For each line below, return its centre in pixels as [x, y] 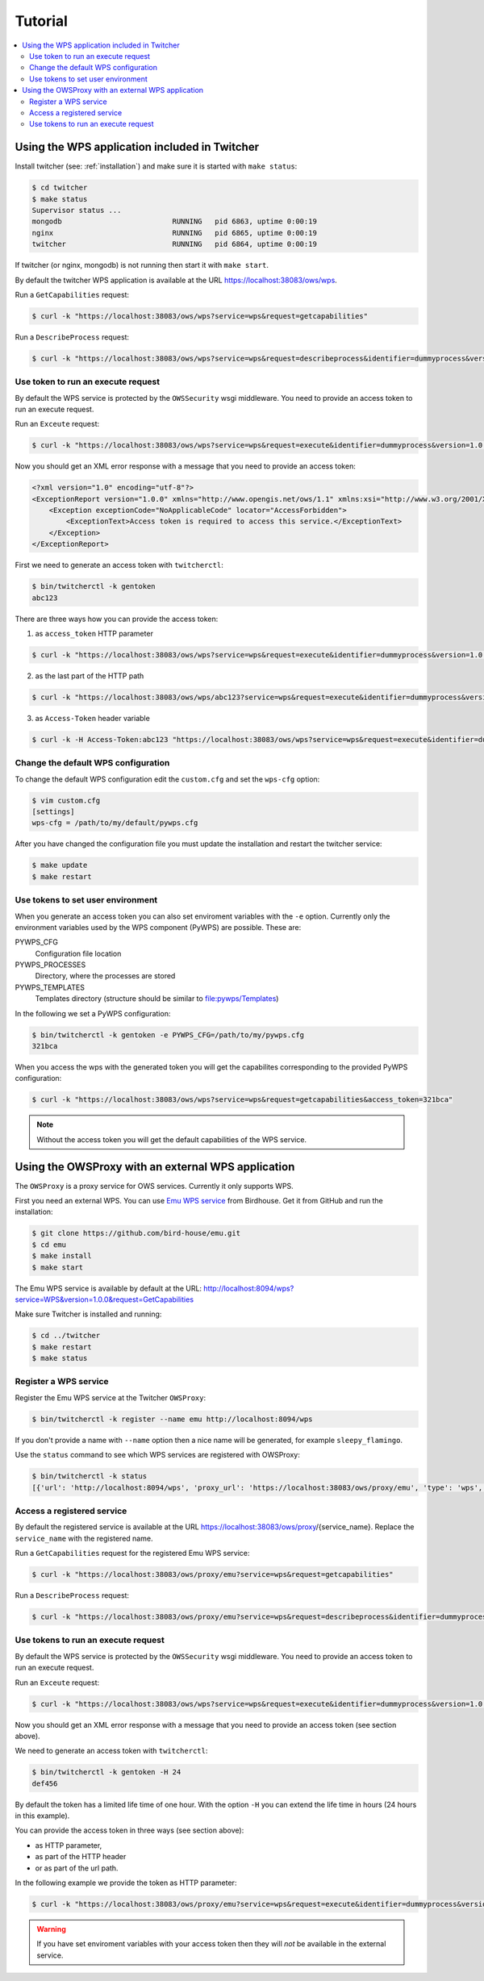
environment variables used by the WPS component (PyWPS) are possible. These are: [158, 927]
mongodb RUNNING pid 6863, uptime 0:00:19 [175, 221]
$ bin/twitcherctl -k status [90, 1476]
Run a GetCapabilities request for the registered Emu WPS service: [132, 1554]
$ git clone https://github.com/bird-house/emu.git [136, 1233]
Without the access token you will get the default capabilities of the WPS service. [171, 1139]
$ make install [62, 1256]
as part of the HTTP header [81, 1857]
